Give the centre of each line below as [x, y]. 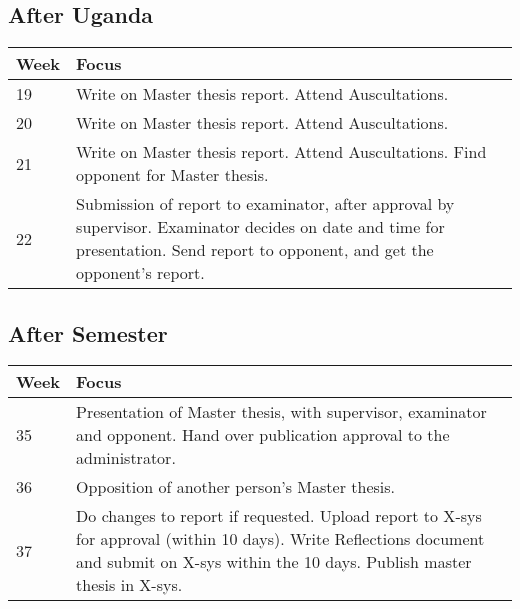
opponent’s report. [140, 273]
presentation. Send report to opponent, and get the [255, 250]
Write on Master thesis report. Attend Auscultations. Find [281, 152]
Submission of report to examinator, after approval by [265, 204]
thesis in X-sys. [129, 585]
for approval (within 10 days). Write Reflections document [280, 539]
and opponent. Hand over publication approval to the [263, 435]
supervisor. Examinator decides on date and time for [260, 227]
